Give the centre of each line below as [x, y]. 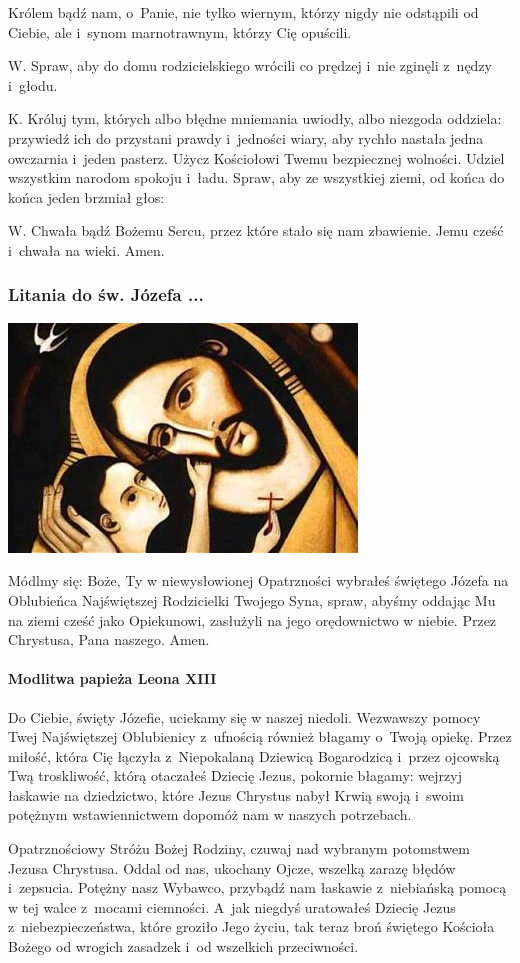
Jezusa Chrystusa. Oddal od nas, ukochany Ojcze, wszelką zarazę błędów [232, 867]
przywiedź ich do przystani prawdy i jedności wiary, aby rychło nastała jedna [246, 137]
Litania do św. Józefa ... [106, 294]
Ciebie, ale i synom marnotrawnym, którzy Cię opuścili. [180, 31]
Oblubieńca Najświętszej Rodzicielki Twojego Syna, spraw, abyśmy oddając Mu [252, 599]
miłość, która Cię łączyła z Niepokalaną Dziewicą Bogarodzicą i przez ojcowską [254, 755]
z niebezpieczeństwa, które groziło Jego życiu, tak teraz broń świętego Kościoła [251, 926]
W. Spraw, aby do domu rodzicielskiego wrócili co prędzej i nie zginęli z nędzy [250, 65]
